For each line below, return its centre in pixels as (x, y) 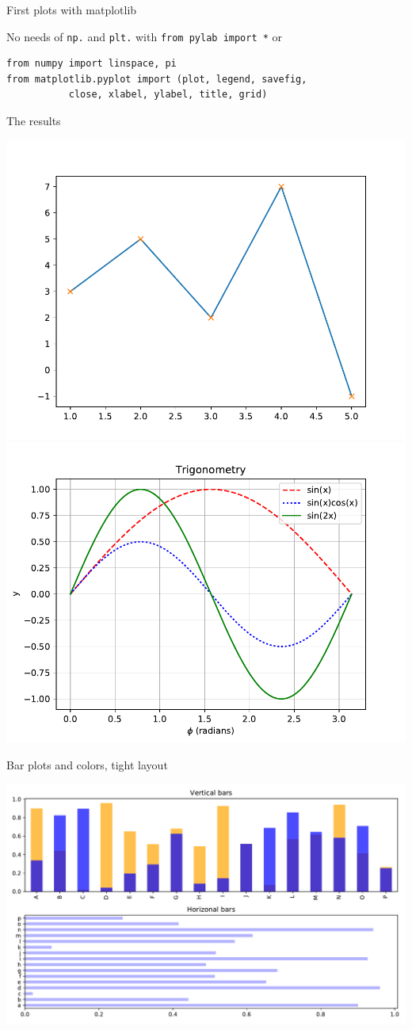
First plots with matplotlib (72, 10)
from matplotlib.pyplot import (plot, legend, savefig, (157, 79)
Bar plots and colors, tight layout (87, 764)
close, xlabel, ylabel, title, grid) (168, 95)
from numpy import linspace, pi (92, 64)
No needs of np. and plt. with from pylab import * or (145, 36)
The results (34, 121)
